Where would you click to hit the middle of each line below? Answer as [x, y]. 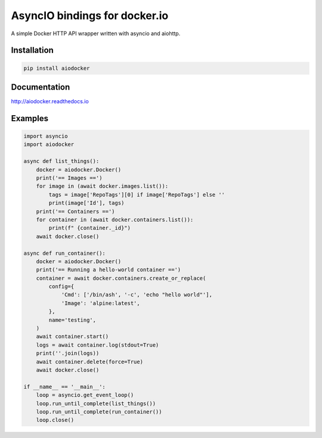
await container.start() [72, 337]
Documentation [41, 87]
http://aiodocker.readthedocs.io [50, 101]
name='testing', [72, 320]
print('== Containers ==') [76, 211]
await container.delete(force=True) [89, 362]
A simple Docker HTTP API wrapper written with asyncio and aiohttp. [96, 33]
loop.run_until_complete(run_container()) [99, 411]
